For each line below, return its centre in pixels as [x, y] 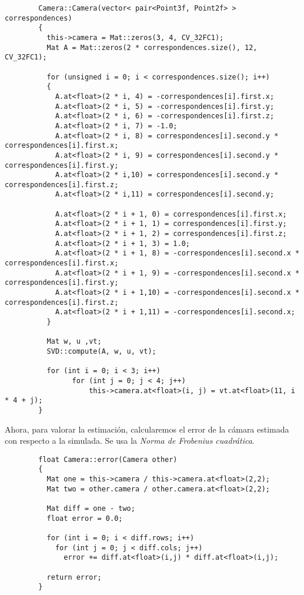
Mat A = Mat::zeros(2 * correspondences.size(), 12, [152, 47]
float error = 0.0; [85, 518]
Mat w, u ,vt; [74, 342]
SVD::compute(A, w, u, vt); [101, 351]
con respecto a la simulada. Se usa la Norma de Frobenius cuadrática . [130, 441]
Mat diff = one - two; [91, 509]
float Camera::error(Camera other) [108, 459]
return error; [74, 577]
